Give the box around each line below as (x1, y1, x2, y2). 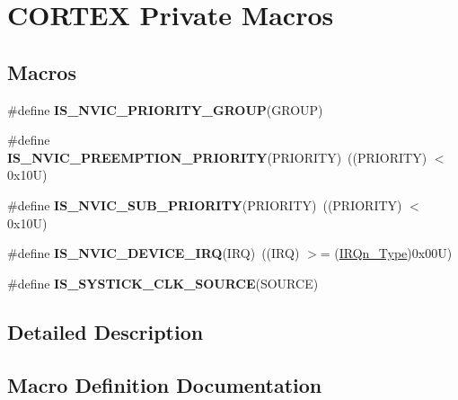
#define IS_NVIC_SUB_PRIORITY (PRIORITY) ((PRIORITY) (7, 195, 402, 214)
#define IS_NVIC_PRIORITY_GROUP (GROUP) (7, 100, 323, 119)
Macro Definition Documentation (7, 370, 322, 398)
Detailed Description (7, 317, 204, 345)
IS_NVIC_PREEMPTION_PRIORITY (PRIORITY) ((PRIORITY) (7, 147, 427, 166)
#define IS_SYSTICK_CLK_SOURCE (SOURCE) (7, 273, 319, 292)
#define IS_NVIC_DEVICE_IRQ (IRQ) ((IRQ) (7, 244, 300, 262)
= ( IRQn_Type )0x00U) (320, 244, 453, 262)
